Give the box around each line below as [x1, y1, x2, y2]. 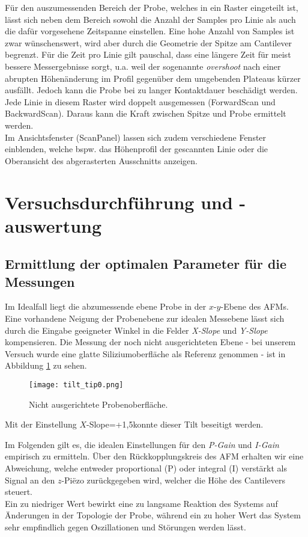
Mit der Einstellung [5, 418, 77, 431]
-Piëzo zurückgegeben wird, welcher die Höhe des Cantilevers [61, 473, 286, 486]
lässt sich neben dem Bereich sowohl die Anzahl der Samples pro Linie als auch [5, 13, 296, 25]
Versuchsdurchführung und [5, 189, 233, 214]
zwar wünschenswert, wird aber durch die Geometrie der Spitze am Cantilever [5, 36, 292, 49]
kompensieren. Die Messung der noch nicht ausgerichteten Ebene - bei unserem [5, 336, 296, 348]
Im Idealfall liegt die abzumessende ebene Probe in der [5, 300, 207, 313]
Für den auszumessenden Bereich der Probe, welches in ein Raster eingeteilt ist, [5, 1, 298, 13]
